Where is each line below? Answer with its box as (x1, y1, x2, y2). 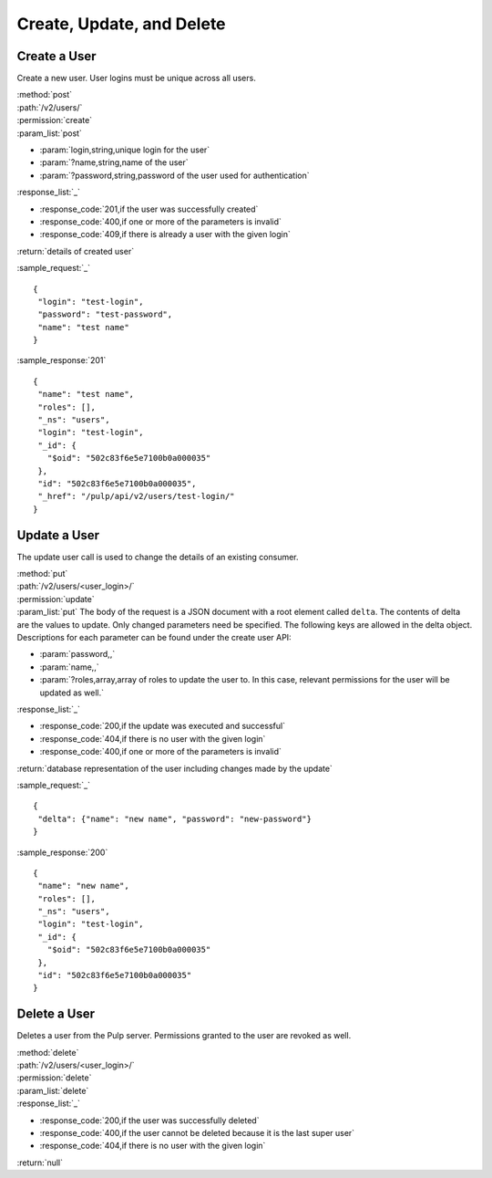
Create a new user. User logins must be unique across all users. (16, 73, 257, 84)
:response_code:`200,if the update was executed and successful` (39, 721, 286, 732)
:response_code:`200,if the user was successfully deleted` (39, 1114, 260, 1126)
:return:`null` (16, 1157, 64, 1168)
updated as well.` (39, 687, 105, 698)
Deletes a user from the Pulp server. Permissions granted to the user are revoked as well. (16, 1030, 352, 1041)
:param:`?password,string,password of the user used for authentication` (39, 170, 310, 181)
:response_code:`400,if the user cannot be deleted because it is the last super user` (39, 1128, 355, 1139)
